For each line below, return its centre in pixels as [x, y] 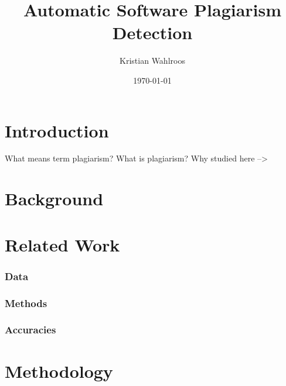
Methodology [59, 371]
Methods [26, 303]
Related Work [62, 244]
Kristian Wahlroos [152, 61]
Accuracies [30, 330]
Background [54, 199]
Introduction [57, 130]
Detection [152, 32]
